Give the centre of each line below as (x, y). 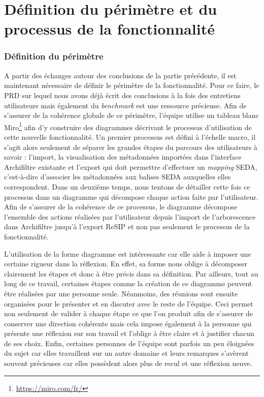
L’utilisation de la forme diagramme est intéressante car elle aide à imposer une (128, 253)
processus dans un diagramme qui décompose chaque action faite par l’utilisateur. (131, 196)
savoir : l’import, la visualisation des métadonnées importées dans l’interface (123, 157)
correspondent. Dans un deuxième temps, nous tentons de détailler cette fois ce (127, 186)
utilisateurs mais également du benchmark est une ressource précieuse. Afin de (125, 105)
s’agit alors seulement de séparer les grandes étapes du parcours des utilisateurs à (131, 147)
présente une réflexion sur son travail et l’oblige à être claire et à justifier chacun (129, 333)
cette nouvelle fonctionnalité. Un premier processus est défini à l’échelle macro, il (130, 137)
